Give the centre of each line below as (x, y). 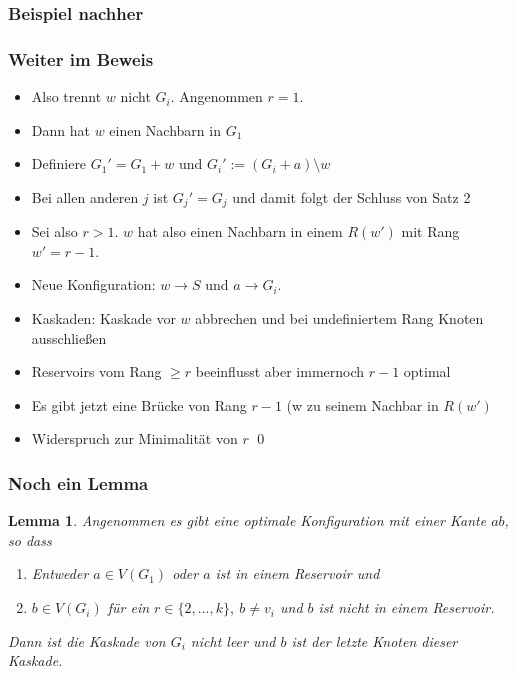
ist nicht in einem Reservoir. (406, 607)
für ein (128, 607)
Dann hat (60, 129)
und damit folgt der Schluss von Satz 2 (351, 196)
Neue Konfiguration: (93, 284)
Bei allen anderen (85, 196)
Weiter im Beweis (81, 58)
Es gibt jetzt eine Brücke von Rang (139, 404)
